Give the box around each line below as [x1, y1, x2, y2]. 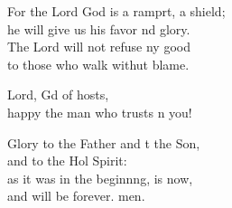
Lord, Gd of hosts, [7, 85, 109, 104]
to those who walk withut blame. [7, 54, 190, 73]
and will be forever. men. [7, 186, 145, 205]
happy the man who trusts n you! [7, 102, 192, 121]
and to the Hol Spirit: [7, 151, 127, 170]
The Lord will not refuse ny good [7, 37, 190, 56]
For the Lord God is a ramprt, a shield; [7, 2, 226, 20]
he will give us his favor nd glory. [7, 19, 190, 38]
